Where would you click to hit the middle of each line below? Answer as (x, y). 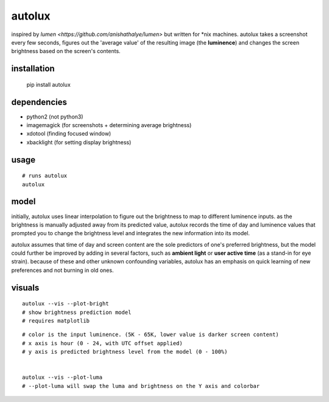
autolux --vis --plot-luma (62, 378)
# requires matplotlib (56, 321)
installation (33, 69)
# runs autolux (45, 176)
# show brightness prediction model (77, 312)
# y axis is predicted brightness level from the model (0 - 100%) (125, 352)
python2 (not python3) (55, 117)
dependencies (39, 102)
